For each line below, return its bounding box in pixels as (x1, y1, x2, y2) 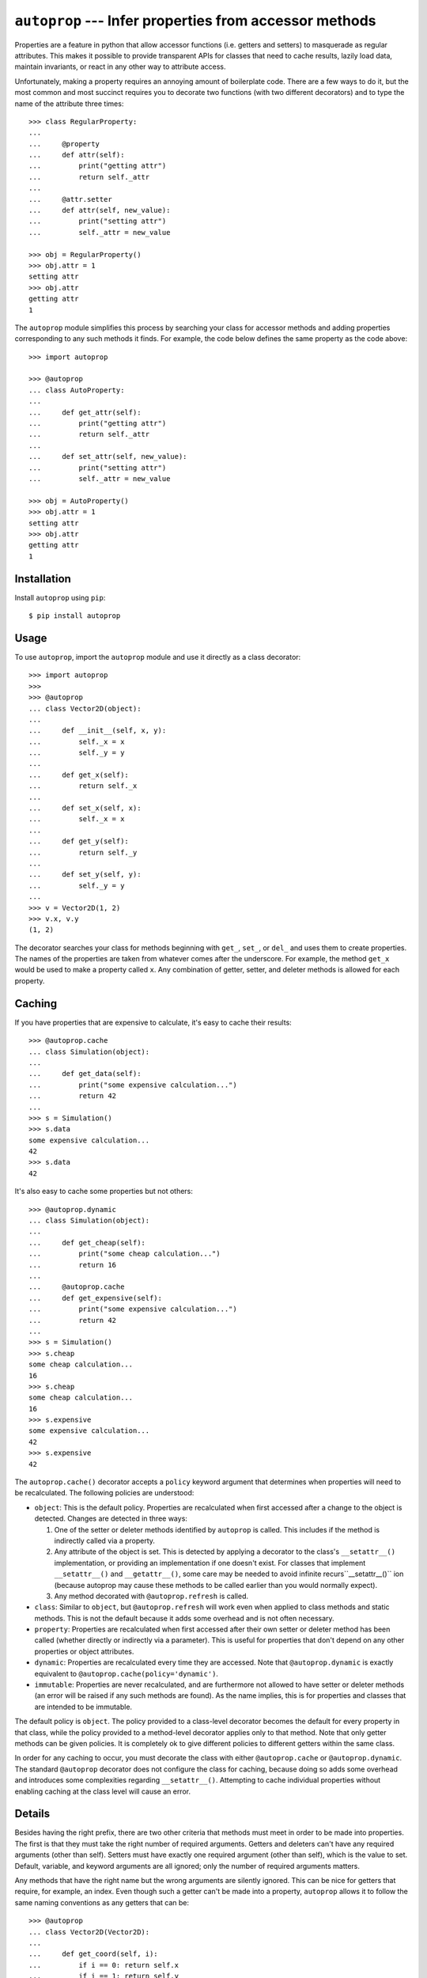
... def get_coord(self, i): (28, 1950, 158, 1958)
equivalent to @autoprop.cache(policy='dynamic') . (34, 1669, 219, 1678)
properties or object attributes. (34, 1646, 134, 1656)
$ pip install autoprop (28, 612, 121, 620)
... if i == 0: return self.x (28, 1961, 179, 1969)
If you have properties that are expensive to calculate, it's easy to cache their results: (14, 1017, 292, 1027)
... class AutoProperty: (28, 385, 125, 395)
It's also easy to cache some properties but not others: (14, 1187, 194, 1196)
